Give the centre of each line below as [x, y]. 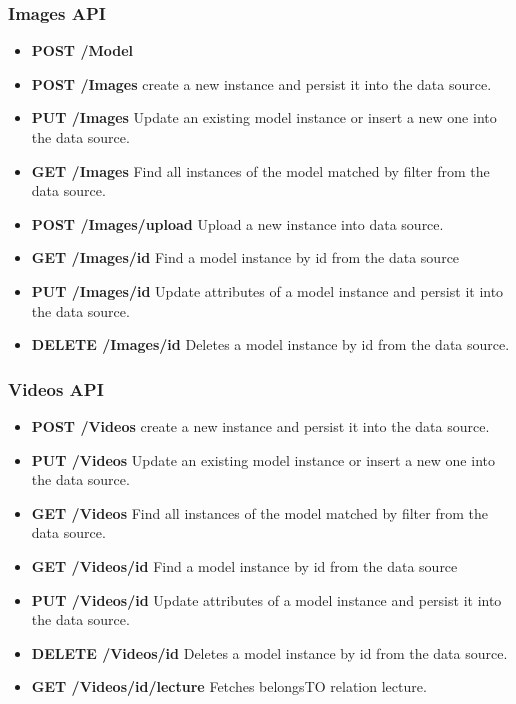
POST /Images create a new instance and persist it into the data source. [261, 83]
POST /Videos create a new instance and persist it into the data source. [260, 425]
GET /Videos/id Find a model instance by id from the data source [244, 565]
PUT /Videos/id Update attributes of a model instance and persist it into [266, 599]
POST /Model [82, 50]
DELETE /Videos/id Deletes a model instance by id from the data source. [269, 652]
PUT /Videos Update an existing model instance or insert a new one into [263, 459]
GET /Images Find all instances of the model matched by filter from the [260, 170]
